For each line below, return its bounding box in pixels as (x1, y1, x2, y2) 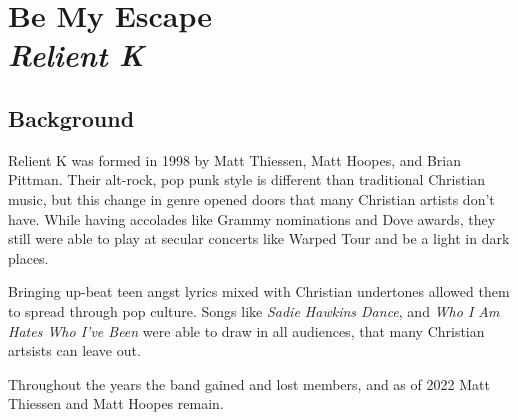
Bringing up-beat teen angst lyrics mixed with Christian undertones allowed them (8, 281, 510, 302)
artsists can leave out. (8, 340, 141, 361)
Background (8, 102, 135, 133)
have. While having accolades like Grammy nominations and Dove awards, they (8, 208, 496, 229)
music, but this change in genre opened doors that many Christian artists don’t (8, 188, 495, 209)
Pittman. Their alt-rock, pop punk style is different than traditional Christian (8, 169, 486, 190)
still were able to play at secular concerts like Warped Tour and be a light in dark (8, 228, 510, 249)
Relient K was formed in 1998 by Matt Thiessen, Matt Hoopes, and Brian (8, 149, 462, 170)
